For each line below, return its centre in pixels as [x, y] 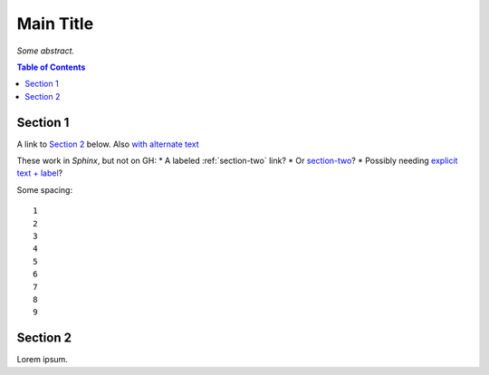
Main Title [55, 24]
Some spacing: [44, 189]
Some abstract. [46, 51]
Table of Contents [51, 67]
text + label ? [40, 173]
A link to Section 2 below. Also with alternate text [108, 144]
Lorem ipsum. [42, 360]
